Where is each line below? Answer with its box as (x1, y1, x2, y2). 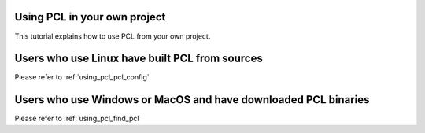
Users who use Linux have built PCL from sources (14, 52, 263, 65)
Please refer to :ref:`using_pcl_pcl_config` (14, 72, 150, 82)
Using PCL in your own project (14, 10, 166, 24)
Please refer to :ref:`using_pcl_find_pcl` (14, 114, 142, 124)
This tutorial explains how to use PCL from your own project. (14, 31, 211, 41)
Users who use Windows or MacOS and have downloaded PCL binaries (14, 93, 370, 106)
